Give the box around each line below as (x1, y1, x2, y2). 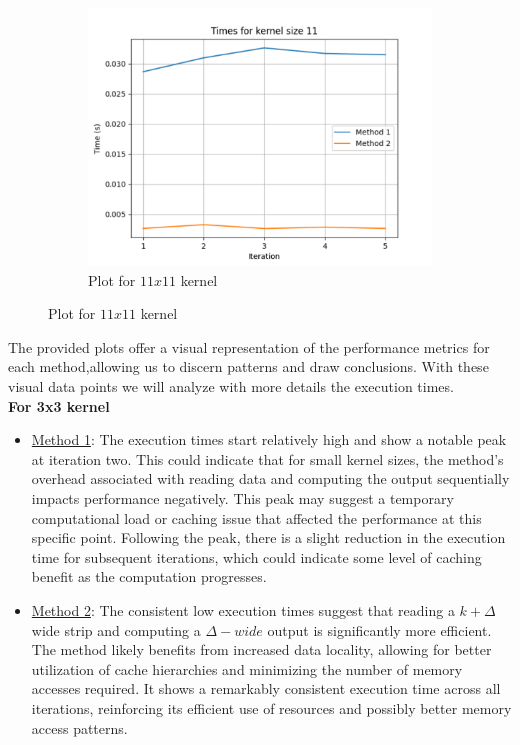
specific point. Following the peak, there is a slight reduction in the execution (31, 527, 506, 548)
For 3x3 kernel (8, 395, 110, 416)
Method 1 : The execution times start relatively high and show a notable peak (31, 429, 507, 450)
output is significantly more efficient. (267, 619, 492, 640)
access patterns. (31, 717, 128, 738)
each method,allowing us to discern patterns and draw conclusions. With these (8, 356, 489, 377)
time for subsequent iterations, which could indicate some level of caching (31, 546, 482, 567)
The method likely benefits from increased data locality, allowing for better (31, 639, 492, 660)
